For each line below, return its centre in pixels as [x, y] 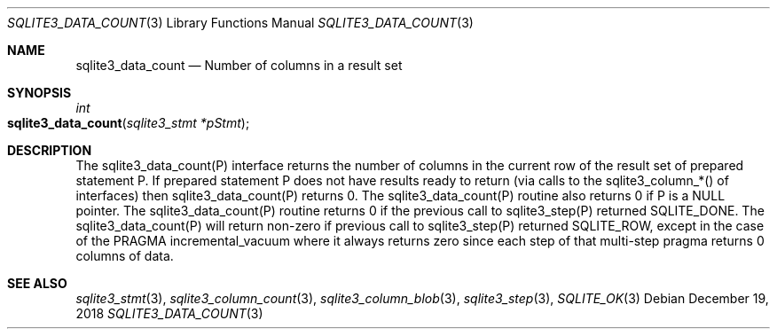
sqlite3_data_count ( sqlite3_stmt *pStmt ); [129, 123]
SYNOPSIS [39, 93]
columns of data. [125, 256]
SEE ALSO [37, 283]
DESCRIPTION [50, 150]
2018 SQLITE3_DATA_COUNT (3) [169, 313]
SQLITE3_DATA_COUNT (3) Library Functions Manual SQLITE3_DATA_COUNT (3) [240, 23]
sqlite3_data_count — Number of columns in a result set [239, 65]
